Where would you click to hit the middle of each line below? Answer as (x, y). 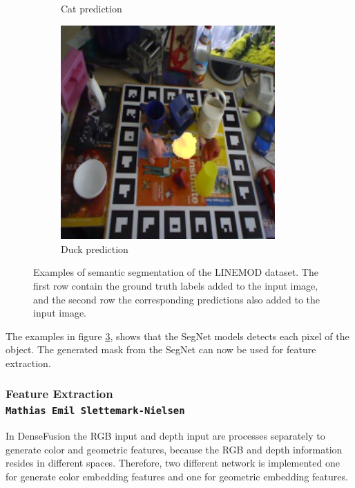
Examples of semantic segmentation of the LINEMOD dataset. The (176, 272)
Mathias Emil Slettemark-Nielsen (95, 411)
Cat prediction (92, 8)
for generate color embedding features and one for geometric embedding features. (177, 477)
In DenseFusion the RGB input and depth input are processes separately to (165, 436)
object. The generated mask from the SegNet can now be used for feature (161, 349)
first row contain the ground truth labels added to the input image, (176, 285)
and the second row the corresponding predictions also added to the (177, 299)
